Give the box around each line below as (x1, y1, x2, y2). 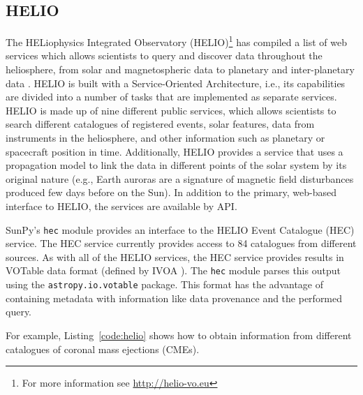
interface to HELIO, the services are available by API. (6, 198, 237, 213)
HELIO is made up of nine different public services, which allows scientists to (6, 103, 336, 117)
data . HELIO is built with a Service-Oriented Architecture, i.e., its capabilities (6, 75, 346, 90)
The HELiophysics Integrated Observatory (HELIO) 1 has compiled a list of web (6, 33, 347, 49)
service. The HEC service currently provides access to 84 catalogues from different (6, 236, 357, 251)
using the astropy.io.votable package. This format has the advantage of (6, 277, 324, 292)
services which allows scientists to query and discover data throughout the (6, 48, 323, 63)
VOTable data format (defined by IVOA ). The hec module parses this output (6, 263, 341, 278)
